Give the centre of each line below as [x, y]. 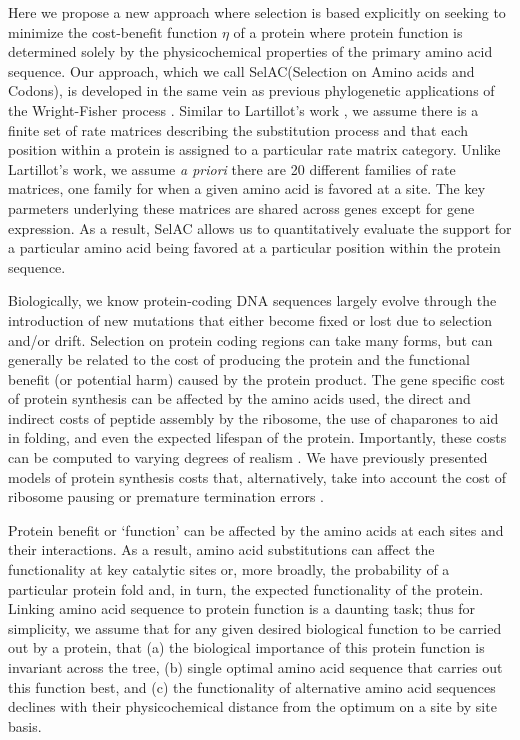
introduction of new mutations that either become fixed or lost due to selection [250, 319]
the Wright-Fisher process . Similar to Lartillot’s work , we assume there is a [243, 109]
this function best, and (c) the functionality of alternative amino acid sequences [252, 686]
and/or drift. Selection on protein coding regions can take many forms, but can [250, 339]
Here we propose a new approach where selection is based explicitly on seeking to [257, 12]
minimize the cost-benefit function [113, 31]
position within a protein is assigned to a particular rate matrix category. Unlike [254, 149]
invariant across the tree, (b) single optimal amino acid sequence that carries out [255, 667]
